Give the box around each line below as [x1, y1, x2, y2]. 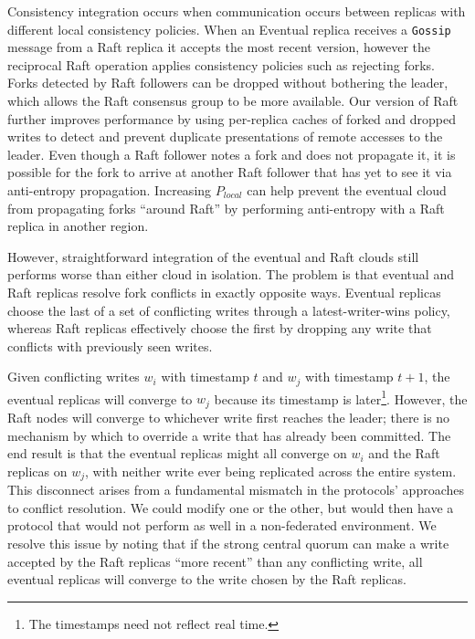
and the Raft [368, 444, 440, 463]
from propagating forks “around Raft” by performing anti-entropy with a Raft [7, 198, 445, 217]
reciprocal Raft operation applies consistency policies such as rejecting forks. [7, 55, 435, 74]
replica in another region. [7, 216, 149, 236]
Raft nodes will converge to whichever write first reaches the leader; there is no [7, 407, 450, 426]
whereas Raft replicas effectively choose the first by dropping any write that [7, 319, 432, 338]
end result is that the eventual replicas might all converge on [7, 444, 347, 463]
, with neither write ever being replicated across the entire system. [84, 461, 457, 480]
